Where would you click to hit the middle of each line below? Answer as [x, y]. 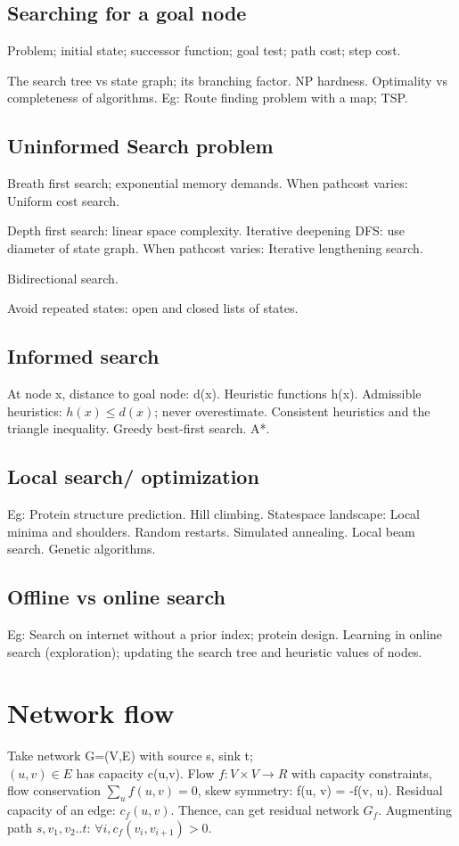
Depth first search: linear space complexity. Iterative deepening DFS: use [206, 230]
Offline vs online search [117, 597]
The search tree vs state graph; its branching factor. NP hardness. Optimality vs [228, 80]
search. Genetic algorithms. [82, 549]
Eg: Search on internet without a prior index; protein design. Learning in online [225, 633]
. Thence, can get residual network [265, 810]
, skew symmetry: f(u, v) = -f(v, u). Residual [320, 790]
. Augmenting [415, 810]
